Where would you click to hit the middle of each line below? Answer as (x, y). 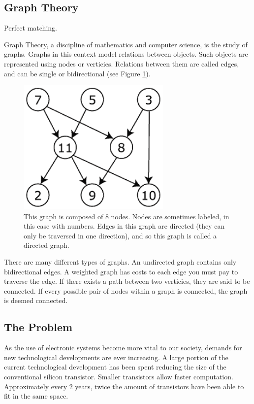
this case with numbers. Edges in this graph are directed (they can (124, 226)
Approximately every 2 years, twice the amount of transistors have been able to (124, 386)
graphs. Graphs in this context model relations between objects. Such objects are (126, 54)
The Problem (38, 327)
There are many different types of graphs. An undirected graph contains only (120, 261)
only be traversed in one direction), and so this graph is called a (120, 235)
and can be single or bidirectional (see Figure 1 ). (77, 73)
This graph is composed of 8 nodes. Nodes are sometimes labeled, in (127, 216)
